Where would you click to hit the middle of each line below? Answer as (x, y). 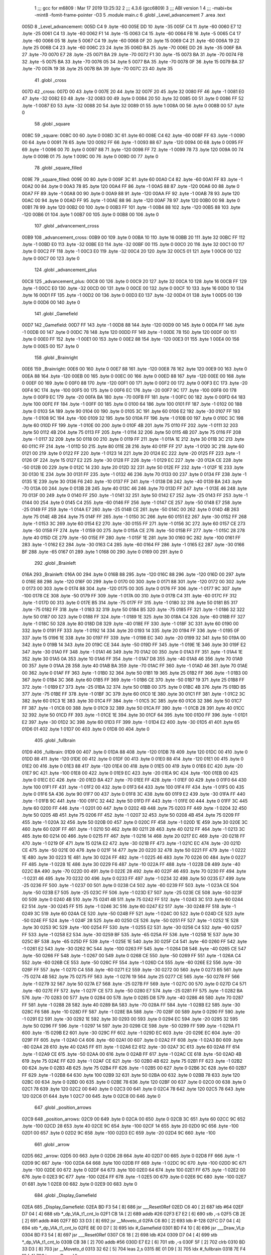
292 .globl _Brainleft (55, 563)
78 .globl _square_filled (58, 168)
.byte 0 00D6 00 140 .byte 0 (51, 302)
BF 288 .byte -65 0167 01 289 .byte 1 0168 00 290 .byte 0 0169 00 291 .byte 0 (102, 552)
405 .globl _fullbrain (55, 740)
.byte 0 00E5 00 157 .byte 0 (50, 346)
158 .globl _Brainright (56, 358)
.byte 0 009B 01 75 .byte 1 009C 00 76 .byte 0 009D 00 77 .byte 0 (90, 157)
